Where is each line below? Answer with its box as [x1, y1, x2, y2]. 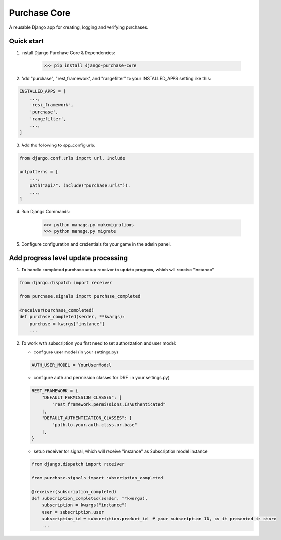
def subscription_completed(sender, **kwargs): [31, 496, 148, 501]
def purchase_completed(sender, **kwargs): [19, 314, 126, 320]
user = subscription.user [42, 509, 104, 515]
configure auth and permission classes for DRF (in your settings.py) [33, 375, 170, 381]
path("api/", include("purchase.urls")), [29, 183, 130, 188]
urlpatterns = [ [19, 169, 59, 174]
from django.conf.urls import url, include [19, 155, 126, 161]
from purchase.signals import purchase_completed [19, 293, 141, 299]
